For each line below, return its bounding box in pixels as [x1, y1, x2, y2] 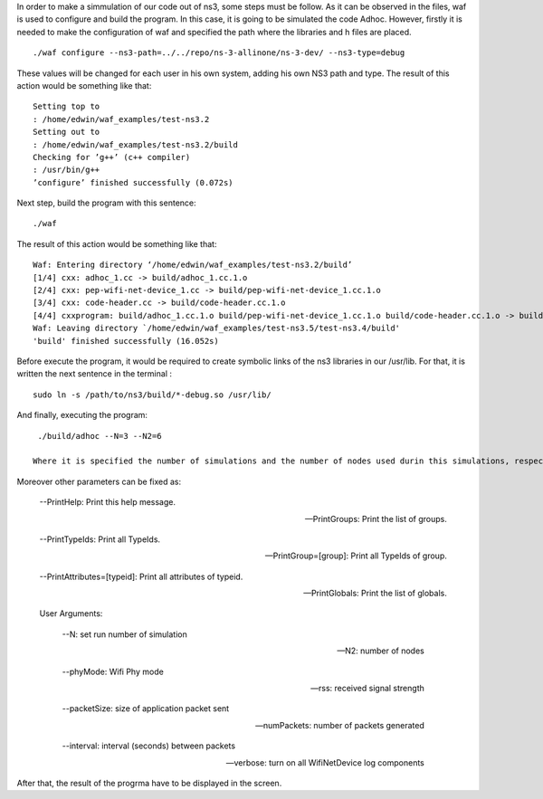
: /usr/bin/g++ [33, 165, 100, 176]
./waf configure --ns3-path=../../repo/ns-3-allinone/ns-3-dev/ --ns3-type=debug [33, 48, 405, 58]
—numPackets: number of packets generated [254, 719, 424, 730]
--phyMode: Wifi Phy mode [62, 666, 165, 677]
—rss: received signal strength [310, 683, 424, 694]
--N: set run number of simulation [62, 629, 187, 640]
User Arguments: [39, 608, 103, 619]
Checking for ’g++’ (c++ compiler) [33, 152, 191, 162]
